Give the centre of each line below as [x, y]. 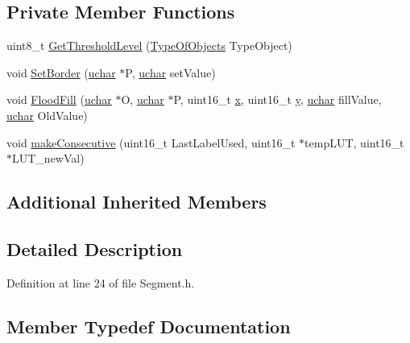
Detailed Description [95, 248]
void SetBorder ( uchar [61, 72]
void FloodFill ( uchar [59, 99]
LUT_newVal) [48, 158]
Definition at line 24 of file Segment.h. [101, 282]
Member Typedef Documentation [149, 326]
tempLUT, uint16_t [354, 142]
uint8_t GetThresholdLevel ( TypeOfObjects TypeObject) [149, 45]
